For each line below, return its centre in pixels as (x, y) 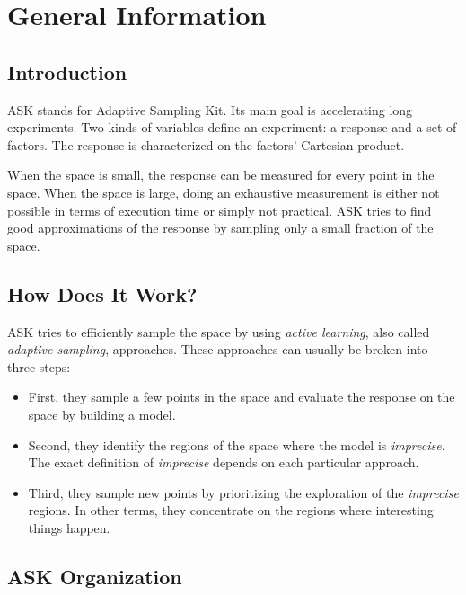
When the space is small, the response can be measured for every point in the (221, 175)
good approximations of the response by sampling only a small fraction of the (220, 228)
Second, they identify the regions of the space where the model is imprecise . (237, 444)
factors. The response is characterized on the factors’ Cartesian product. (206, 144)
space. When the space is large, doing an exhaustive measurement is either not (224, 192)
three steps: (39, 366)
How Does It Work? (102, 293)
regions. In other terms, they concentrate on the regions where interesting (231, 510)
